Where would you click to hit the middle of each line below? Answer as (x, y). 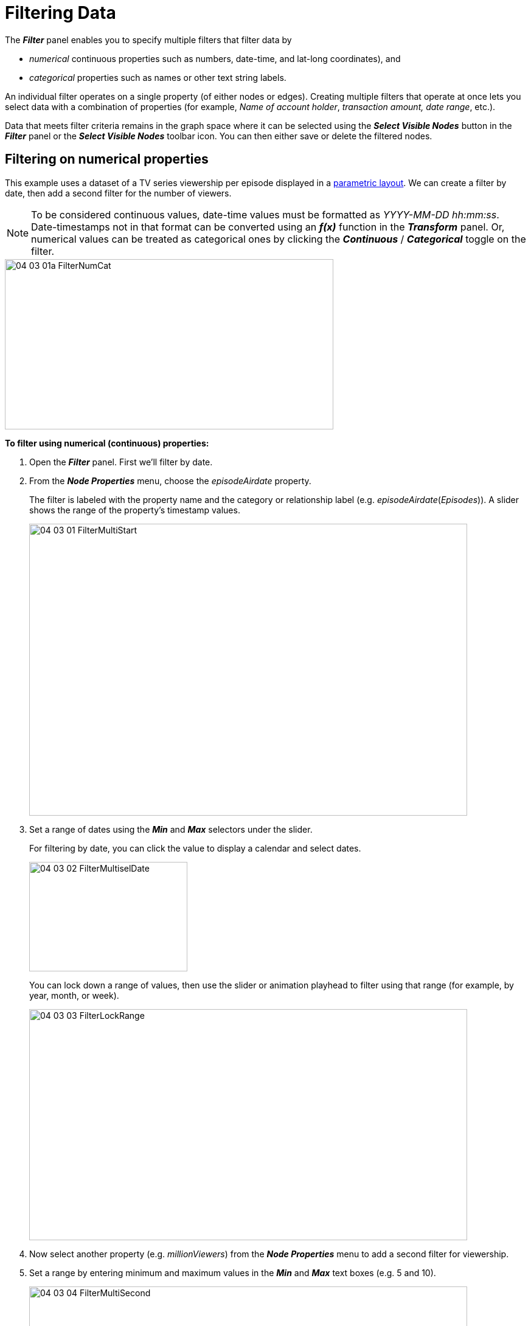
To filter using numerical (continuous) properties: (107, 443)
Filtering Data (61, 13)
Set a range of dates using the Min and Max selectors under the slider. (171, 829)
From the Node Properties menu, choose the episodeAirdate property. (170, 481)
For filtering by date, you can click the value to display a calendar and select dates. (195, 848)
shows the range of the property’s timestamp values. (135, 510)
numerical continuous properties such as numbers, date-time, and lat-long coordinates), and (215, 58)
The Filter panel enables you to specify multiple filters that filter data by (148, 40)
